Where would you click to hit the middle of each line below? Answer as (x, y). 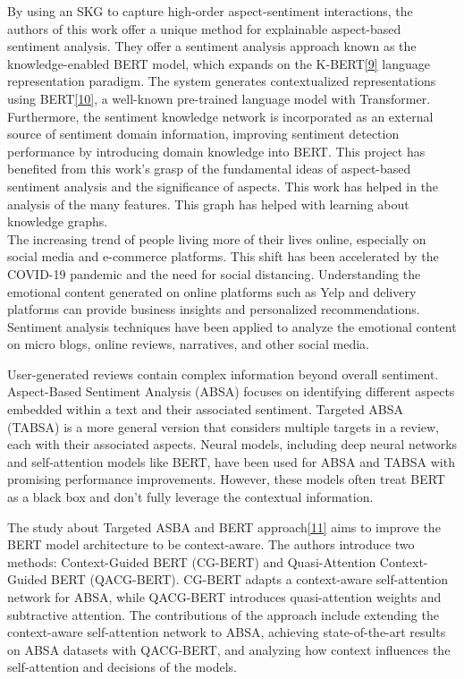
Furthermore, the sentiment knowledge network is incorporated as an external (220, 116)
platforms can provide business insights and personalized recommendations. (214, 309)
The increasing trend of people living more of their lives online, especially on (217, 238)
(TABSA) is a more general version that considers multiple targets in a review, (223, 426)
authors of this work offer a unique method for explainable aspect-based (204, 28)
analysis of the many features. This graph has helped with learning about (208, 204)
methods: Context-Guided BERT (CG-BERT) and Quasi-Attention (192, 561)
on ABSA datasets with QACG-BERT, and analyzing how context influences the (229, 649)
